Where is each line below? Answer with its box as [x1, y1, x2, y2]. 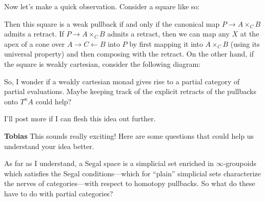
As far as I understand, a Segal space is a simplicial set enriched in [4, 158, 214, 169]
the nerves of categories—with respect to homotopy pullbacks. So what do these [4, 178, 255, 189]
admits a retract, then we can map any [107, 28, 230, 39]
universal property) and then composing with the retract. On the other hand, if [4, 48, 254, 59]
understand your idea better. [4, 140, 94, 151]
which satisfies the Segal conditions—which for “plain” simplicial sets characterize [4, 168, 261, 178]
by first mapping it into [129, 38, 203, 49]
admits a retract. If [4, 28, 64, 39]
